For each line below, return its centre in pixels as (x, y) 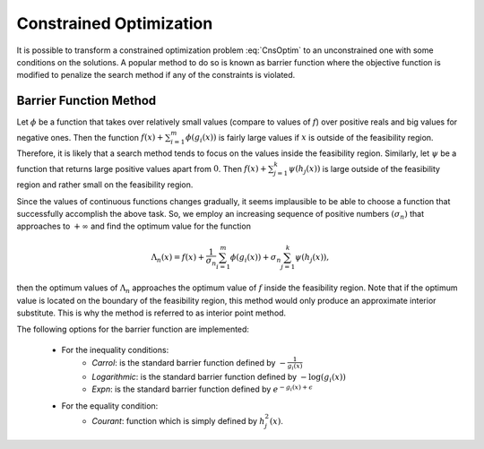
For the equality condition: (110, 406)
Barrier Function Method (86, 101)
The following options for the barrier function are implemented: (133, 329)
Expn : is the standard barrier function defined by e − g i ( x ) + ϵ (203, 389)
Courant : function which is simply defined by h (178, 420)
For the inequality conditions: (115, 350)
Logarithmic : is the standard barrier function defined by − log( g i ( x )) (219, 378)
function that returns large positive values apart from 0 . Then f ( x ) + (142, 168)
